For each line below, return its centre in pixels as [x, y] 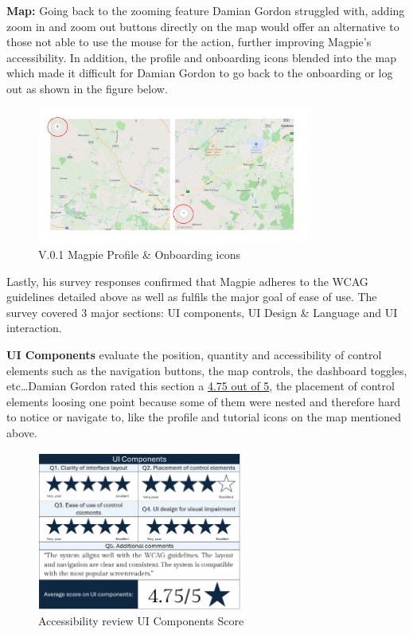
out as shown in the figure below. [87, 88]
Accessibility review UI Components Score [141, 621]
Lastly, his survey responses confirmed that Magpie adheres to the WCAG [187, 281]
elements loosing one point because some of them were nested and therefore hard [204, 401]
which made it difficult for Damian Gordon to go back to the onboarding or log [200, 73]
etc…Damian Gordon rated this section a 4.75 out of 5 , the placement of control [201, 386]
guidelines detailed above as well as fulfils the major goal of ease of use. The [192, 297]
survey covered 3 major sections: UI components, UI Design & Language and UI [202, 312]
